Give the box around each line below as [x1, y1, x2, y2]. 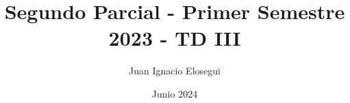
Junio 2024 [151, 86, 198, 100]
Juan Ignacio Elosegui [129, 63, 221, 78]
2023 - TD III [108, 24, 241, 52]
